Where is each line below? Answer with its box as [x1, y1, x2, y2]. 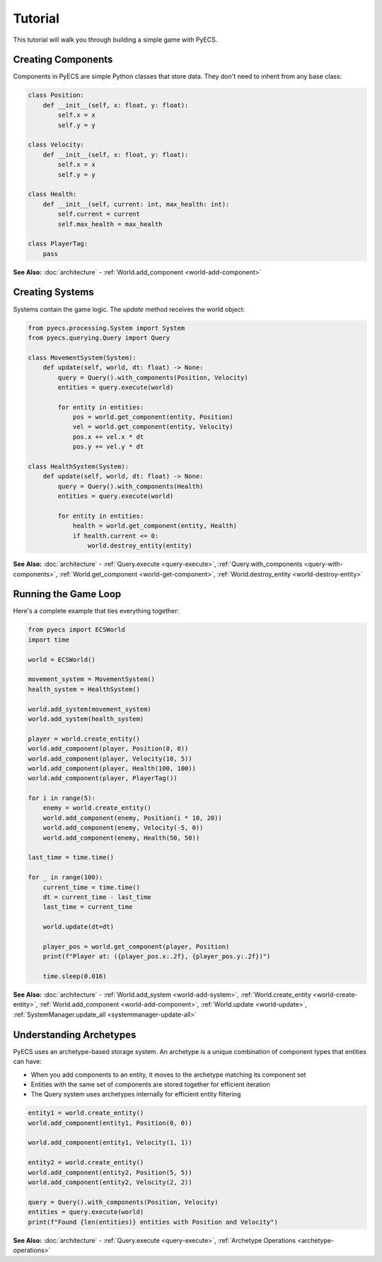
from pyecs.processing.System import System [28, 324, 185, 332]
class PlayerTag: [28, 240, 88, 248]
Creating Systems [13, 286, 95, 299]
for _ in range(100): [28, 874, 103, 881]
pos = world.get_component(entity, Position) [72, 413, 233, 421]
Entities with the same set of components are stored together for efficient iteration [30, 1079, 270, 1089]
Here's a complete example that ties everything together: [13, 607, 180, 615]
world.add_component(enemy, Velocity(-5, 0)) [42, 824, 204, 832]
